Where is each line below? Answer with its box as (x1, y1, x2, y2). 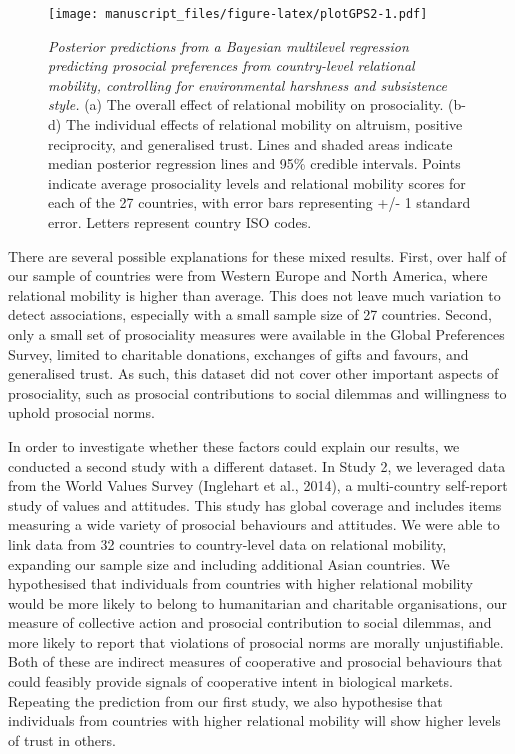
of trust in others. (8, 729, 116, 750)
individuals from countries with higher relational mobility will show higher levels (8, 710, 501, 731)
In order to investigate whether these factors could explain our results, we (8, 435, 460, 456)
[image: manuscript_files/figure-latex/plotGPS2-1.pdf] (48, 7, 428, 21)
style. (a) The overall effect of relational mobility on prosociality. (48, 94, 444, 115)
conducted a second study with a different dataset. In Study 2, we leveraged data (8, 455, 506, 476)
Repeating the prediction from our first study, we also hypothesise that (8, 690, 443, 711)
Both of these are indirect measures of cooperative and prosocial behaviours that (8, 651, 503, 672)
